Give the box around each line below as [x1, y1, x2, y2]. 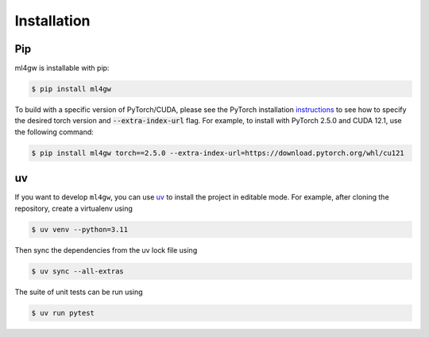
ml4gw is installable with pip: [14, 64, 110, 73]
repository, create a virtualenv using [14, 203, 133, 213]
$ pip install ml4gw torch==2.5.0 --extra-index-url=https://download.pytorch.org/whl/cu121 [31, 148, 404, 157]
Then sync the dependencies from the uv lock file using [14, 245, 198, 254]
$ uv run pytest [31, 308, 95, 317]
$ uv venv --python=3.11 [31, 225, 129, 234]
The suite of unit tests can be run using [14, 287, 143, 296]
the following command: [14, 127, 95, 137]
